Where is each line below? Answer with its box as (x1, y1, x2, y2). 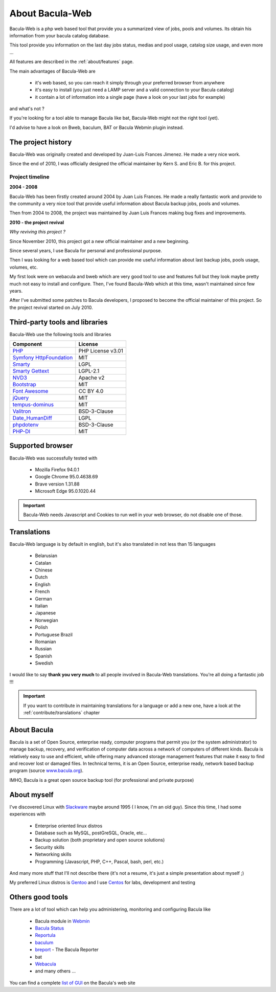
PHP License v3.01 (78, 347, 124, 355)
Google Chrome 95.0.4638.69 (35, 474, 98, 480)
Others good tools (9, 893, 68, 901)
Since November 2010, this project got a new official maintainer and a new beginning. (9, 238, 190, 244)
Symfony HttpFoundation (12, 354, 73, 361)
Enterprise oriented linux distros (35, 823, 103, 829)
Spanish (35, 653, 52, 659)
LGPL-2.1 (78, 367, 100, 374)
